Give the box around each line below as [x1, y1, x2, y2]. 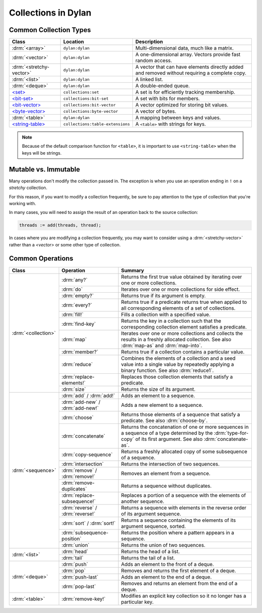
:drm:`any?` [61, 276, 88, 283]
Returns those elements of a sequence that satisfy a [121, 411, 240, 418]
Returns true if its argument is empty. [121, 292, 206, 299]
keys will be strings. [22, 150, 62, 156]
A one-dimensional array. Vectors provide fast [135, 51, 241, 58]
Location [63, 38, 84, 45]
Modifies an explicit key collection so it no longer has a [121, 592, 246, 599]
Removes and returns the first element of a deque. [121, 567, 236, 574]
